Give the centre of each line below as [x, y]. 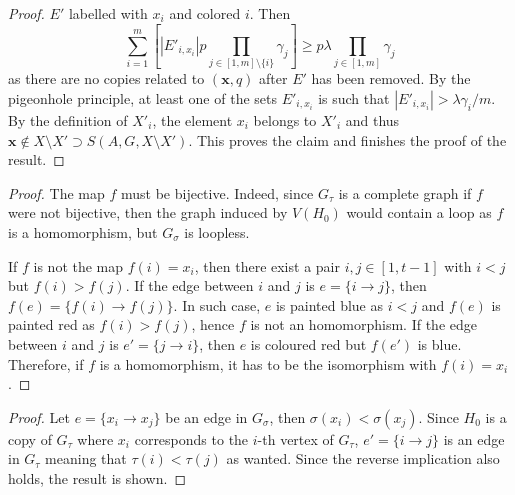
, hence [213, 324]
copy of [30, 438]
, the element [192, 119]
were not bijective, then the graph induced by [148, 212]
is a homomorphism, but [83, 231]
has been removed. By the [391, 78]
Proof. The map [56, 192]
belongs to [285, 119]
